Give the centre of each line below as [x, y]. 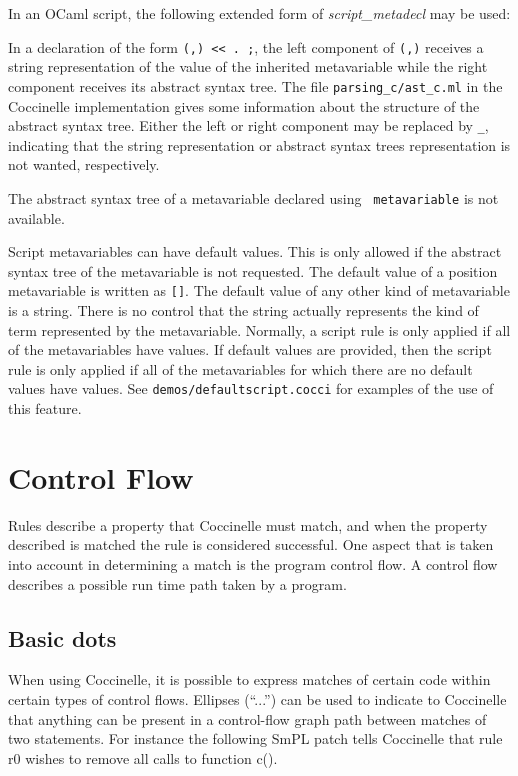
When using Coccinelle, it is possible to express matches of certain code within [249, 679]
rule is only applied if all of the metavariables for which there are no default [240, 368]
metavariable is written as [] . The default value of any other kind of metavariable [259, 290]
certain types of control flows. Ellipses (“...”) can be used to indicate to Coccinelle [257, 698]
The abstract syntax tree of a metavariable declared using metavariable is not [253, 197]
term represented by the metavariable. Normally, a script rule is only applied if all [259, 329]
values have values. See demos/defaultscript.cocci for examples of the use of [251, 388]
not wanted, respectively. [84, 164]
